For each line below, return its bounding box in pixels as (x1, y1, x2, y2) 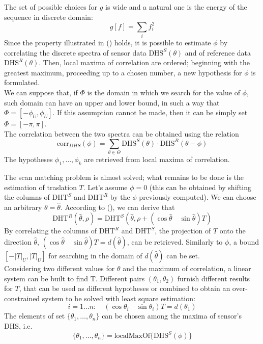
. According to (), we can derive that (60, 201, 175, 212)
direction (4, 236, 32, 247)
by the (110, 192, 130, 202)
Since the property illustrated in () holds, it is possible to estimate (4, 37, 211, 48)
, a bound (229, 236, 259, 247)
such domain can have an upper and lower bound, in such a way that (4, 97, 220, 108)
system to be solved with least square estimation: (42, 293, 195, 303)
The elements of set (4, 310, 65, 321)
